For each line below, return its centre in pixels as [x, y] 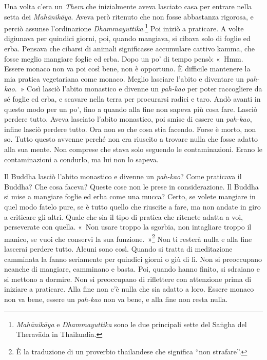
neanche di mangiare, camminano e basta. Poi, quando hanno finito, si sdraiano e [132, 269]
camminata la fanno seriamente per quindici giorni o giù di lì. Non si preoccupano [133, 259]
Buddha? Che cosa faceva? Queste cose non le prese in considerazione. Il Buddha [131, 186]
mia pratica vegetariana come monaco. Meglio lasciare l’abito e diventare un [124, 78]
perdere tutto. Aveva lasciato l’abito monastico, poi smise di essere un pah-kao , [128, 119]
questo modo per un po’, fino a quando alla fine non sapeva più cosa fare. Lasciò [131, 109]
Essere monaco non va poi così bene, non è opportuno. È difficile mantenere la [127, 69]
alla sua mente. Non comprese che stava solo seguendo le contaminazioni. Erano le [133, 149]
